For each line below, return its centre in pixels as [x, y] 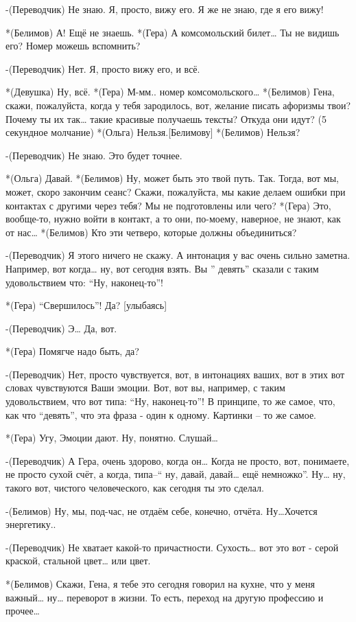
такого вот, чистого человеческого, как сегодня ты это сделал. [135, 488]
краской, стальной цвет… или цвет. [78, 561]
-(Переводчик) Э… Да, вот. [61, 328]
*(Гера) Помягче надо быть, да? [72, 351]
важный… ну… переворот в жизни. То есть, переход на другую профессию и [165, 597]
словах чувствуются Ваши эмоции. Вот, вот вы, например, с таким [145, 388]
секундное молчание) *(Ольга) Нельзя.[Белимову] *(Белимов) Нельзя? [153, 132]
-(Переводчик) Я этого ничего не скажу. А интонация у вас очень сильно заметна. [178, 255]
